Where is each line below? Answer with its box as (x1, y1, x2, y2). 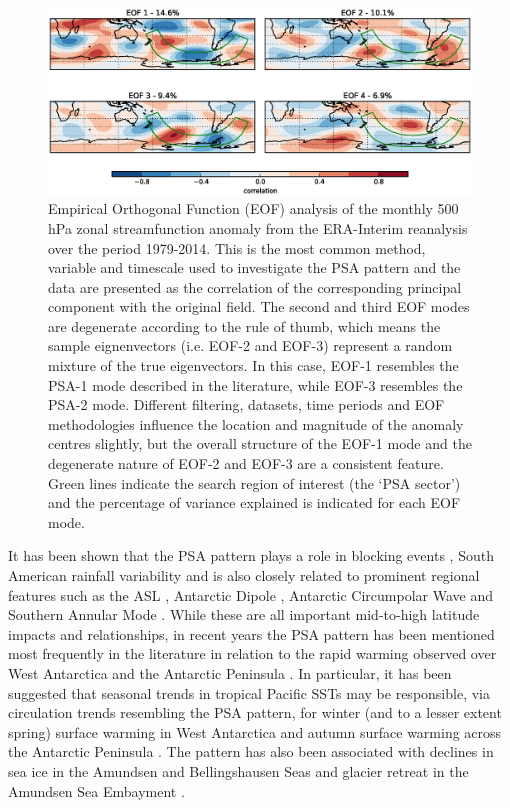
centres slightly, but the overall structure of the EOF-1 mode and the (48, 433, 472, 454)
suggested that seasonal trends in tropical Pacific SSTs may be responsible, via (8, 682, 490, 703)
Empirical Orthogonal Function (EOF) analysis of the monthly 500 (48, 198, 459, 219)
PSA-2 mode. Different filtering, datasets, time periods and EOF (48, 394, 445, 415)
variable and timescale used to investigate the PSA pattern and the (48, 257, 461, 278)
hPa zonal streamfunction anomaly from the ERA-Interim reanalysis (48, 217, 468, 238)
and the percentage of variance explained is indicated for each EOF (48, 492, 461, 513)
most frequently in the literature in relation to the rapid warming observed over (8, 643, 497, 664)
